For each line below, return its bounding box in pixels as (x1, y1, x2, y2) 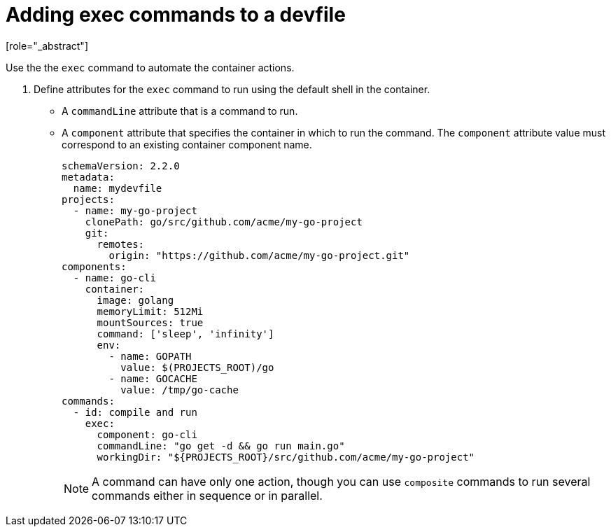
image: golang (97, 294, 174, 306)
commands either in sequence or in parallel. (92, 488, 323, 503)
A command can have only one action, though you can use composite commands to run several (92, 474, 591, 489)
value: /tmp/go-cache (120, 384, 239, 395)
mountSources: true (97, 316, 204, 328)
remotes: (97, 238, 145, 250)
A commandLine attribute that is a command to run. (62, 104, 298, 117)
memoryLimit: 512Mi (97, 305, 204, 317)
